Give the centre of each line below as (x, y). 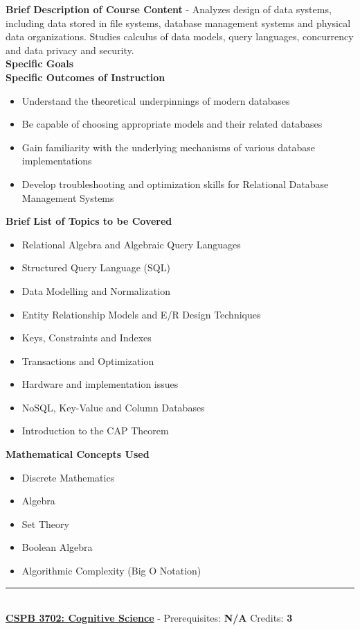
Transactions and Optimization (88, 360)
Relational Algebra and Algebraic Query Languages (131, 244)
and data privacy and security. (70, 50)
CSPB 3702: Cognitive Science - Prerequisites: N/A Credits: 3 (149, 618)
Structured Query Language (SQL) (96, 267)
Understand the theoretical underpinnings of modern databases (156, 100)
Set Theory (45, 523)
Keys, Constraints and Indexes (87, 338)
